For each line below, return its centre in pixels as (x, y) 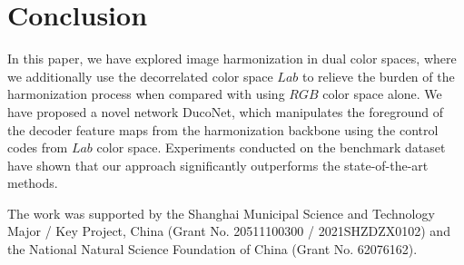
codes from (38, 147)
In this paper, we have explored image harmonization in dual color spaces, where (232, 59)
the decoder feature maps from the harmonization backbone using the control (223, 129)
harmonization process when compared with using (146, 94)
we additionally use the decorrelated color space (140, 76)
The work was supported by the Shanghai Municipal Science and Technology (221, 213)
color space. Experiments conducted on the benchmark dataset (271, 147)
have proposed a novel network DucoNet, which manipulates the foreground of (226, 111)
